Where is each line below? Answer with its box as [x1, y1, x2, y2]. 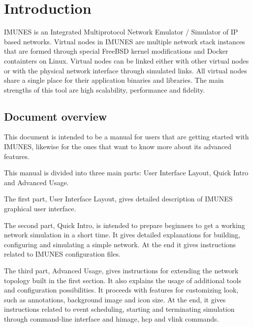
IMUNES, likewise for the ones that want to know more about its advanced [4, 141, 232, 152]
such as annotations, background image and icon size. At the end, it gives [4, 294, 226, 304]
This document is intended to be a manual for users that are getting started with [4, 131, 249, 142]
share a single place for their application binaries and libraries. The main [4, 75, 224, 85]
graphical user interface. [4, 203, 76, 214]
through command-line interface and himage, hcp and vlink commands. [4, 313, 219, 324]
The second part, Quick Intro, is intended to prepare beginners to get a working [4, 220, 245, 230]
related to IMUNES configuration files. [4, 249, 121, 259]
